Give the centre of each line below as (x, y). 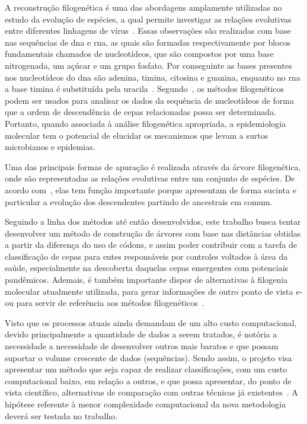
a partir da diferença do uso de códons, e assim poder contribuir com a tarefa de (151, 245)
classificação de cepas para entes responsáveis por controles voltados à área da (146, 256)
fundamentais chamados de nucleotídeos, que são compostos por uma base (139, 54)
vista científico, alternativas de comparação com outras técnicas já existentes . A (151, 392)
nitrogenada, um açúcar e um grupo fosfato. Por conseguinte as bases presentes (148, 65)
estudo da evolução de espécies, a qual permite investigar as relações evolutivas (148, 19)
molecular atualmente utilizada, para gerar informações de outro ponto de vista (149, 291)
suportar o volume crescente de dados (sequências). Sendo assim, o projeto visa (148, 357)
